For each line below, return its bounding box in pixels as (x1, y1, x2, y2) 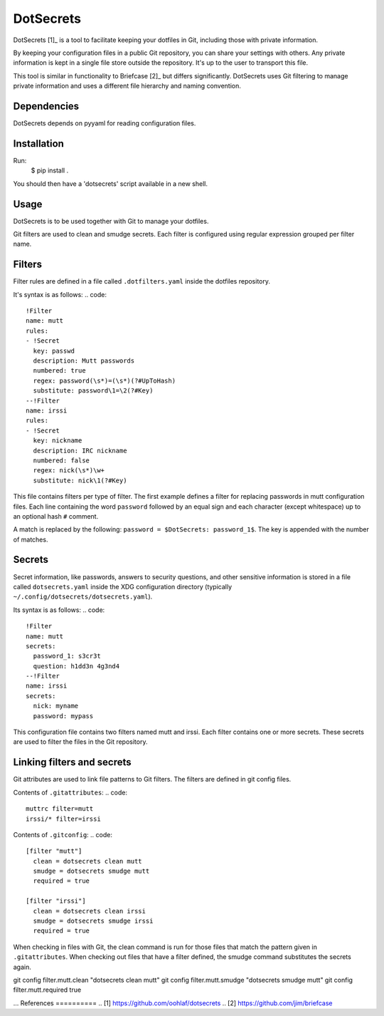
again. (13, 963, 32, 971)
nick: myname (33, 702, 79, 710)
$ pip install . (31, 166, 69, 175)
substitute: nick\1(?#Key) (33, 476, 127, 484)
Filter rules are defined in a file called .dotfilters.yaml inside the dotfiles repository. (13, 277, 270, 286)
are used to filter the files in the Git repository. (13, 737, 148, 746)
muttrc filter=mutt (26, 805, 94, 813)
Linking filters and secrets (13, 756, 132, 769)
